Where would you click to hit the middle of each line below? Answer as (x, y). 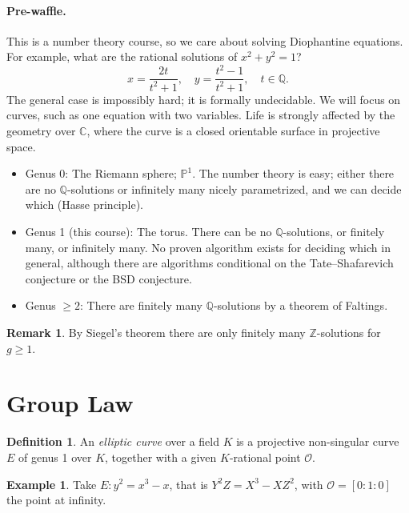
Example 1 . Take (52, 484)
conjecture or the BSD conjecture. (108, 278)
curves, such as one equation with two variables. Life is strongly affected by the (201, 115)
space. (21, 146)
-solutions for (349, 333)
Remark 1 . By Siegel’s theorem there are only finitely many (156, 333)
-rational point (265, 457)
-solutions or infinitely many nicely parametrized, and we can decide (234, 188)
